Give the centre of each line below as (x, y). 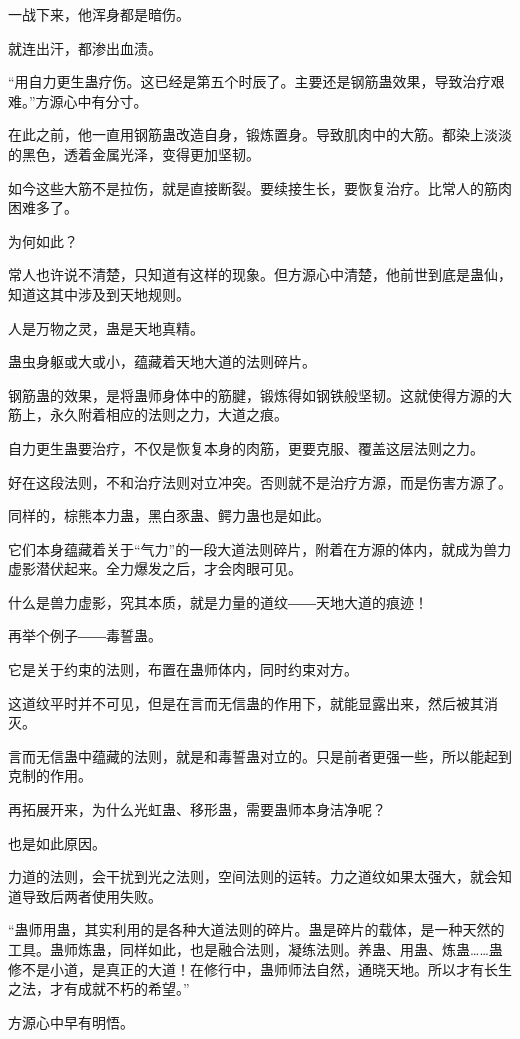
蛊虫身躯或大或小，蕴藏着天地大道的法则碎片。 (162, 361)
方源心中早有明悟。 (71, 1021)
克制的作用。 (50, 775)
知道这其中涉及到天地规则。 (99, 293)
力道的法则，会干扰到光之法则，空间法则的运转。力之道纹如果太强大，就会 (253, 876)
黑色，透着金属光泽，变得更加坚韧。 (140, 153)
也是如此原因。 (57, 842)
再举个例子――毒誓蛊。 (85, 635)
